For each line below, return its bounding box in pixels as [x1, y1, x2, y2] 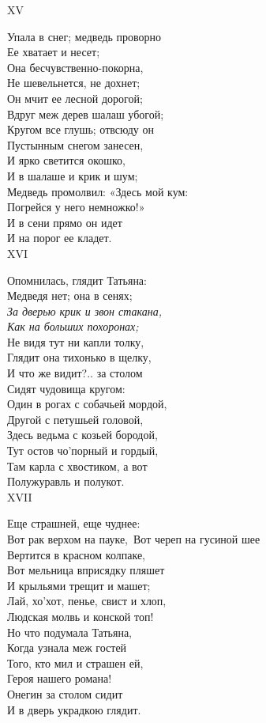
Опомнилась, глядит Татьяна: [7, 271, 147, 288]
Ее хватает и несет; [7, 44, 100, 60]
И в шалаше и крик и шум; [7, 167, 138, 184]
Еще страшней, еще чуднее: [7, 515, 140, 532]
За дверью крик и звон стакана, [7, 302, 162, 319]
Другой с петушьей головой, [7, 411, 144, 427]
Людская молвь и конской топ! [7, 608, 154, 624]
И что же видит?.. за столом [7, 365, 143, 381]
